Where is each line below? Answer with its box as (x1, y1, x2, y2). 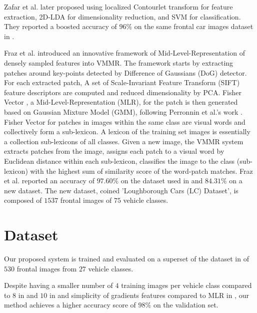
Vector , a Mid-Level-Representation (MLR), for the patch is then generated (4, 97, 238, 107)
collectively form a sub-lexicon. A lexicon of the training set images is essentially (4, 126, 250, 137)
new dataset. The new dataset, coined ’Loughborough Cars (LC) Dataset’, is (4, 185, 238, 195)
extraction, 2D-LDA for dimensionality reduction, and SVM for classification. (4, 11, 241, 22)
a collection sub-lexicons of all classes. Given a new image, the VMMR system (4, 136, 243, 146)
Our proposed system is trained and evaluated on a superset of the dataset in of (4, 253, 249, 263)
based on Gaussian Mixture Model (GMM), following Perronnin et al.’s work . (4, 106, 242, 117)
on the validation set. (153, 299, 218, 310)
